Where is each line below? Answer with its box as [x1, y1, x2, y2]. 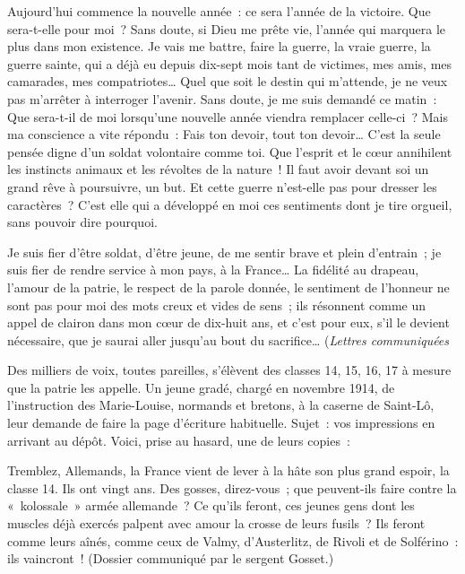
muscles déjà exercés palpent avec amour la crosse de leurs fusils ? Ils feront [7, 514, 426, 533]
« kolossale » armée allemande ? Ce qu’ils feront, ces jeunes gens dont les [7, 496, 415, 515]
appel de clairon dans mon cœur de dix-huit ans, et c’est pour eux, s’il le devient [7, 313, 450, 332]
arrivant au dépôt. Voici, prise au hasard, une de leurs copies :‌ [7, 430, 350, 449]
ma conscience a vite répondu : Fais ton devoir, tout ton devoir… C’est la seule [7, 125, 441, 143]
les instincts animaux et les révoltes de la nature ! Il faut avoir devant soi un [7, 160, 429, 178]
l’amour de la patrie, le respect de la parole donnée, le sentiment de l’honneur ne [7, 277, 450, 296]
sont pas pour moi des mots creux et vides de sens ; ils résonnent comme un [7, 295, 426, 314]
